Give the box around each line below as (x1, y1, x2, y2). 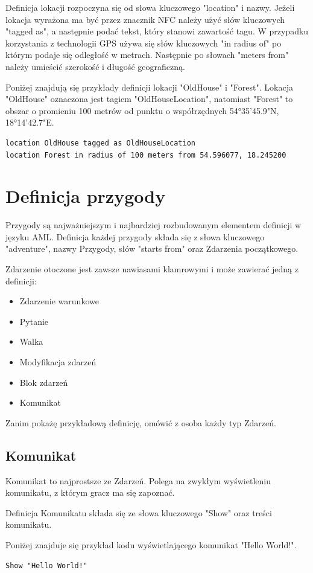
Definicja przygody (5, 184, 166, 208)
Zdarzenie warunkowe (19, 295, 99, 307)
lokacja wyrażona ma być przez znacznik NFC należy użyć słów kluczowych (5, 13, 285, 25)
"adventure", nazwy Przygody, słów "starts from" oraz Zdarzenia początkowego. (5, 242, 299, 255)
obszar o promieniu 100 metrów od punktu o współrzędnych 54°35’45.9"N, (5, 104, 279, 117)
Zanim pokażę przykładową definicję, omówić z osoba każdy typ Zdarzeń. (5, 416, 276, 429)
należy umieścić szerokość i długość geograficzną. (5, 60, 185, 72)
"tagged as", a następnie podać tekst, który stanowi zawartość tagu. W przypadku (5, 25, 309, 37)
